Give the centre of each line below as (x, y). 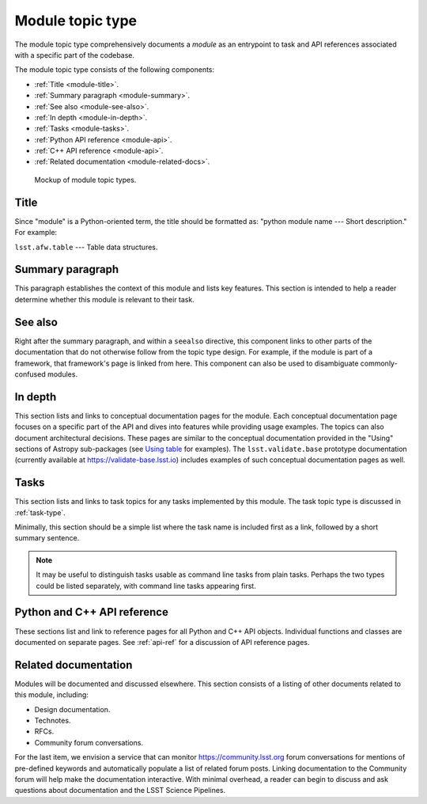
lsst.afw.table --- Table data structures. (86, 247)
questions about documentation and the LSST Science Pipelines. (120, 791)
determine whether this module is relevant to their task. (105, 299)
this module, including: (51, 695)
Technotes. (53, 721)
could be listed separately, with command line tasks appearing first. (146, 586)
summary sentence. (47, 538)
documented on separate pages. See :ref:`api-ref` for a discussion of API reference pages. (162, 642)
